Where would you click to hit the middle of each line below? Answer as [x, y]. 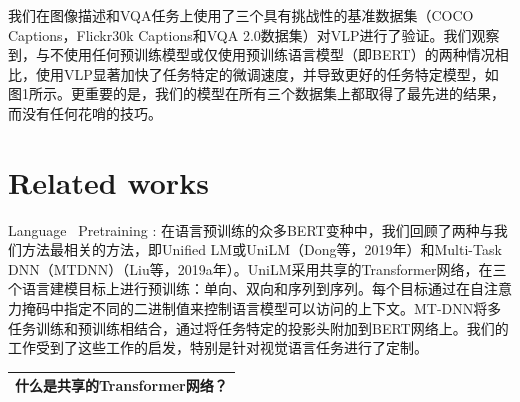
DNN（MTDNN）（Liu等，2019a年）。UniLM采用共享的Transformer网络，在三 [257, 268]
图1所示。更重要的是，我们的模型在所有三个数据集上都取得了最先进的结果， [256, 93]
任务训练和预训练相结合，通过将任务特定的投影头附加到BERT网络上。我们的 [258, 327]
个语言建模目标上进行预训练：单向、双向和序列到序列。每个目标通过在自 [246, 288]
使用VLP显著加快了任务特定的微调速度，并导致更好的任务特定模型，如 [267, 73]
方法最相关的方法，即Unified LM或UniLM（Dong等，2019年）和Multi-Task [261, 249]
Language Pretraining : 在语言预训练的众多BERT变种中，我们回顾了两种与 [251, 229]
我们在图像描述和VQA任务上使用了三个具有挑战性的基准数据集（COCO [241, 15]
